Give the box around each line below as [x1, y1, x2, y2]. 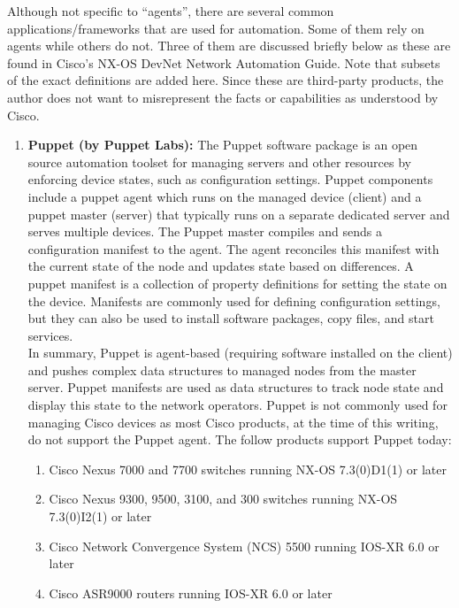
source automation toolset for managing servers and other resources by [27, 152, 411, 171]
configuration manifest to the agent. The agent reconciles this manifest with [27, 239, 440, 258]
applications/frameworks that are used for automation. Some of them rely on [7, 19, 425, 37]
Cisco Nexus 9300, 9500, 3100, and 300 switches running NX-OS [49, 489, 398, 508]
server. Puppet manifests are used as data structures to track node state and [27, 378, 444, 396]
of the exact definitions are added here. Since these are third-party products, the [7, 71, 444, 89]
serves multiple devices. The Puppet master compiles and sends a [27, 222, 382, 241]
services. [27, 326, 73, 344]
